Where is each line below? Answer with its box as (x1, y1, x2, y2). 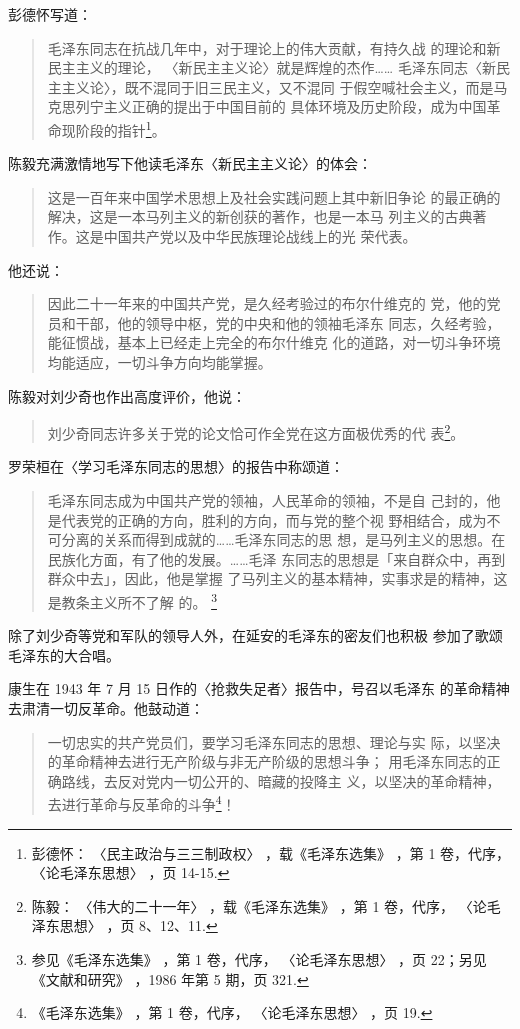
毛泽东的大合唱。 (8, 644, 120, 665)
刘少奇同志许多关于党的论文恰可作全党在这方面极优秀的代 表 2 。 (47, 420, 465, 443)
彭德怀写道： (8, 4, 92, 24)
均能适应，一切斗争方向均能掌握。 (47, 351, 272, 372)
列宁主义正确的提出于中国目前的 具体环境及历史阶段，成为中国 (75, 96, 487, 117)
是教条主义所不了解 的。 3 (47, 588, 217, 612)
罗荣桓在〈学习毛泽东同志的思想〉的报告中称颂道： (8, 456, 344, 477)
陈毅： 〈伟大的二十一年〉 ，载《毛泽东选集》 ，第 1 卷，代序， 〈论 (31, 895, 487, 916)
